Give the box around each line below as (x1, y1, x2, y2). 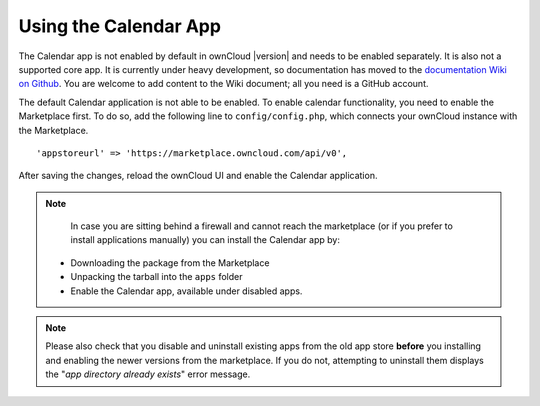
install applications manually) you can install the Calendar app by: (70, 234, 340, 246)
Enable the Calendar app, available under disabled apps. (70, 285, 303, 297)
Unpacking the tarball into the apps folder (70, 271, 243, 283)
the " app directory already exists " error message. (45, 368, 251, 380)
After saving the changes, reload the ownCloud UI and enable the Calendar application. (18, 170, 378, 182)
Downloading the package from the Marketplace (70, 256, 270, 269)
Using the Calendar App (18, 15, 222, 37)
